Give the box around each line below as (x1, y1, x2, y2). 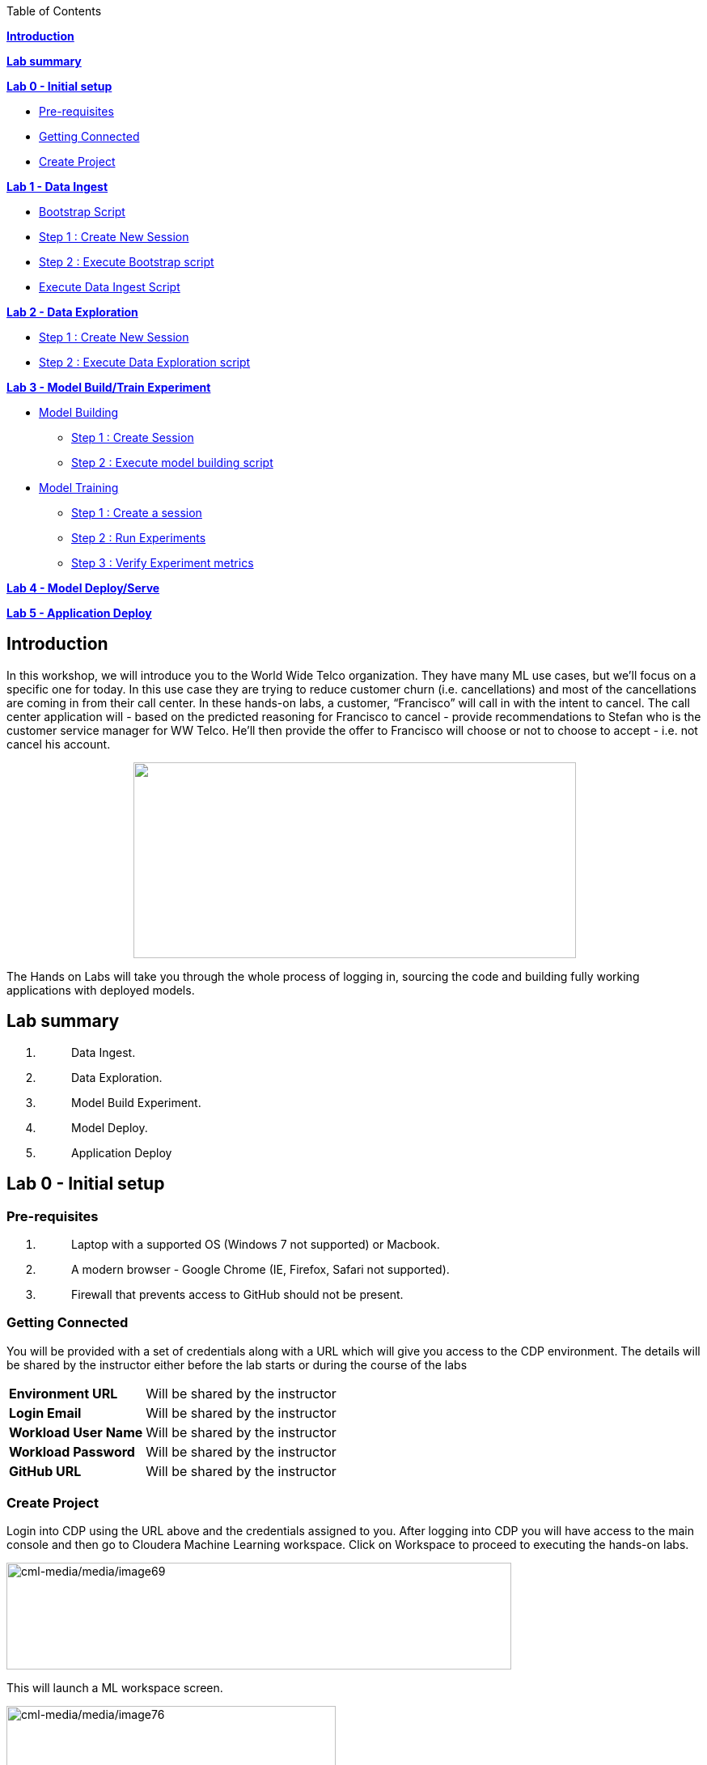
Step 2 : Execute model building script (71, 456, 273, 469)
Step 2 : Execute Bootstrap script (39, 255, 214, 269)
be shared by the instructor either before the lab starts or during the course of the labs (6, 1357, 468, 1372)
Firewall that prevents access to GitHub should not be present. (71, 1287, 404, 1301)
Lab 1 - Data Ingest (6, 180, 108, 193)
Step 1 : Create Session (71, 431, 194, 444)
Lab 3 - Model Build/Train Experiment (6, 380, 211, 394)
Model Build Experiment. (71, 1095, 201, 1109)
